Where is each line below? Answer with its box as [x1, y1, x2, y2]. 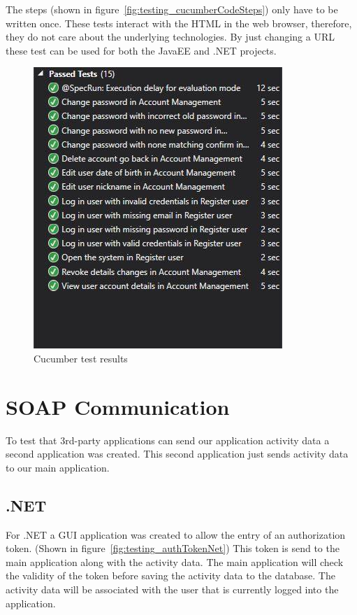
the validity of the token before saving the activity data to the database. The [6, 568, 335, 583]
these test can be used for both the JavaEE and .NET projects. [6, 43, 277, 57]
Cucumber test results [34, 351, 128, 365]
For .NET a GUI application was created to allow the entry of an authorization [6, 527, 346, 542]
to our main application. [6, 460, 110, 474]
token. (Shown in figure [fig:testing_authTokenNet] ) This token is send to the [6, 541, 340, 556]
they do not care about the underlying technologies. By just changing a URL [6, 29, 335, 44]
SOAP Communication [6, 392, 230, 420]
